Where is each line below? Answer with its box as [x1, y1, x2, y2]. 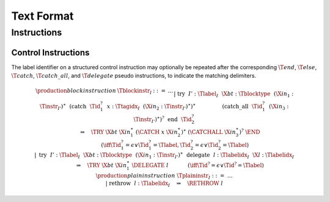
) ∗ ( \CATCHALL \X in [181, 127, 237, 136]
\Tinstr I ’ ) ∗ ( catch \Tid [40, 102, 101, 111]
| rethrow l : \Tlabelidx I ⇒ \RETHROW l [105, 179, 223, 188]
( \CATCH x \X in [135, 129, 178, 136]
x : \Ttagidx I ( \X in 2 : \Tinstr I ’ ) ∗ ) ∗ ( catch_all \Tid [107, 102, 263, 111]
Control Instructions [11, 47, 90, 58]
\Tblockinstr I [117, 88, 152, 96]
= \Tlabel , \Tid [153, 141, 191, 148]
